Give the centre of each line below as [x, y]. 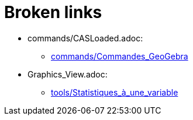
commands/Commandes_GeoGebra [120, 56]
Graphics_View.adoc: [68, 74]
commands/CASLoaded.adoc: [85, 38]
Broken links [53, 12]
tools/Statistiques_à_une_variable [115, 92]
